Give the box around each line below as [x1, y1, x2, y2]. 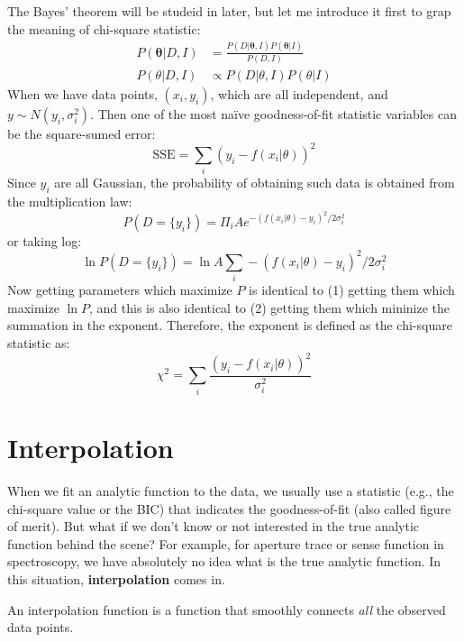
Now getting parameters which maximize [7, 280, 232, 299]
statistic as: [7, 333, 70, 352]
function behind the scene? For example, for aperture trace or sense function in [7, 534, 444, 553]
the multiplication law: [7, 192, 132, 211]
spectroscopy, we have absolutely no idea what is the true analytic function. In [7, 552, 441, 571]
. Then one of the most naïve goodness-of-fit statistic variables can [90, 104, 457, 123]
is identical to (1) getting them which [249, 280, 455, 299]
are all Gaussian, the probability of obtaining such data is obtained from [54, 173, 455, 192]
